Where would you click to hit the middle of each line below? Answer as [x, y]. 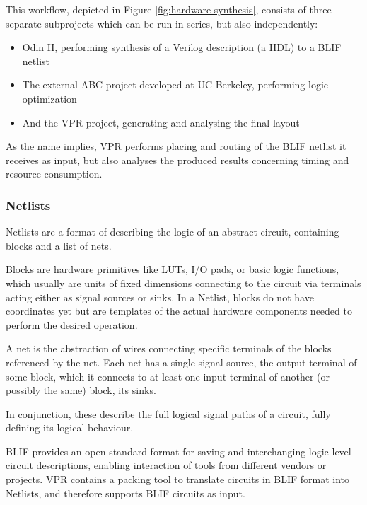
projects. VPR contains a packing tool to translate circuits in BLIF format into [178, 479]
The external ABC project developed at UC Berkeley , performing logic [175, 85]
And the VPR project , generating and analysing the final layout [161, 122]
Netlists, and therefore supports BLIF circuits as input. [126, 493]
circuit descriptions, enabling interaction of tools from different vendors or [166, 465]
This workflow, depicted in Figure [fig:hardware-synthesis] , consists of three [169, 9]
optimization [49, 98]
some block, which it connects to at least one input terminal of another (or [168, 376]
